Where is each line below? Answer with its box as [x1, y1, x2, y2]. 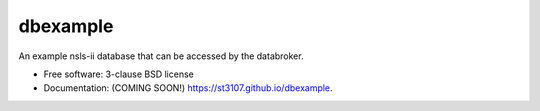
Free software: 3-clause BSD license [43, 68, 194, 80]
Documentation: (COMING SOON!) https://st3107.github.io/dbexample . [43, 82, 334, 94]
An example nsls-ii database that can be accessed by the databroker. [18, 50, 304, 62]
